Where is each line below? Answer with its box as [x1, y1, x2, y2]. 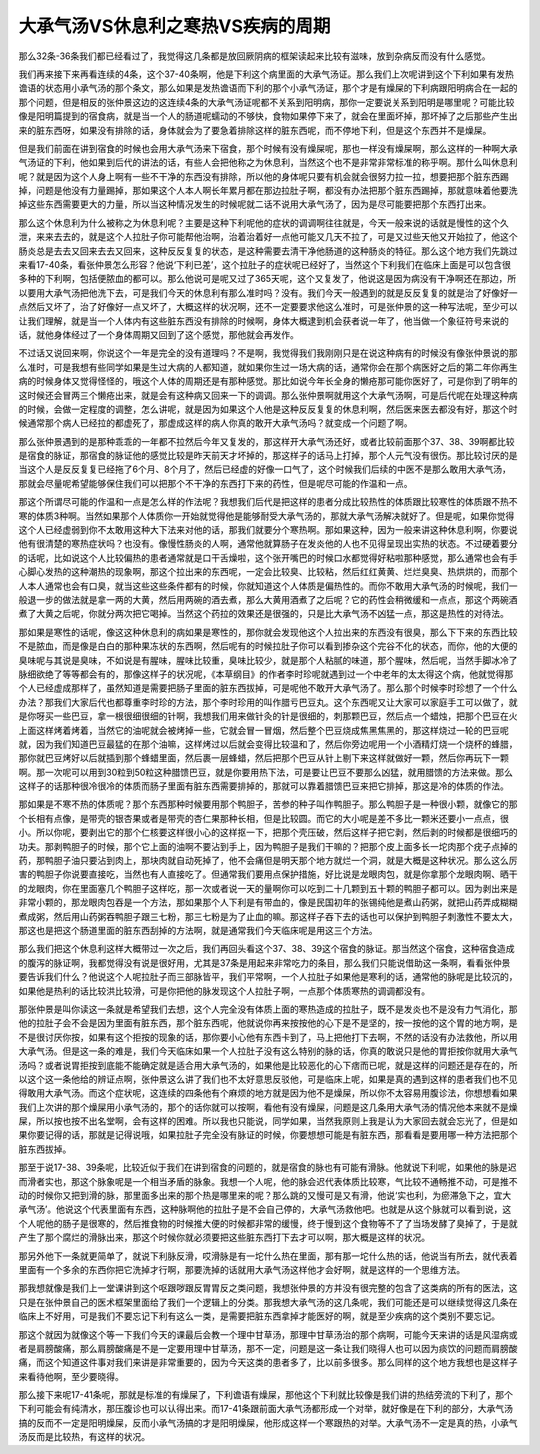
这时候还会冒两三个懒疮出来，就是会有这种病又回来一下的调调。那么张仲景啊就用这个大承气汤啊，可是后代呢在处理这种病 [18, 389, 518, 401]
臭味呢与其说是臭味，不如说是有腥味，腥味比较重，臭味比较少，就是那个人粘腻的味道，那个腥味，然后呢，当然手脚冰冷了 [18, 654, 518, 666]
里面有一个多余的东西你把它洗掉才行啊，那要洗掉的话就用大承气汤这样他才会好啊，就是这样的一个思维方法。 [18, 1263, 465, 1275]
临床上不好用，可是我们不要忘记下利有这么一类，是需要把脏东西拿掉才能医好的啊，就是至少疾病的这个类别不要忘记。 [18, 1310, 500, 1322]
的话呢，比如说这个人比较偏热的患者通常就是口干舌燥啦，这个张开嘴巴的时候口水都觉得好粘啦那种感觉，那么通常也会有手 [18, 551, 518, 564]
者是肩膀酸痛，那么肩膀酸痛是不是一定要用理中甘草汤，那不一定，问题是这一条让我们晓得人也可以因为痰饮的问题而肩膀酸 [18, 1342, 518, 1354]
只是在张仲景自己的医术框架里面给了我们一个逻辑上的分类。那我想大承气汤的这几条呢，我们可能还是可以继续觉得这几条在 [18, 1296, 518, 1308]
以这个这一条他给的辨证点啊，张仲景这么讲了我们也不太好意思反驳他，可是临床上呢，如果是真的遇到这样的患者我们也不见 [18, 1073, 518, 1085]
